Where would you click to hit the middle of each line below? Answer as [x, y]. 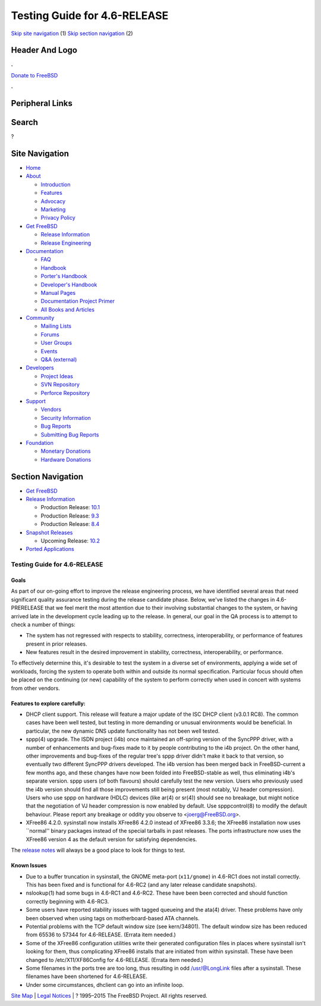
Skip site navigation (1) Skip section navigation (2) [72, 33]
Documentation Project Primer [78, 301]
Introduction [56, 184]
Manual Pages [58, 292]
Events [49, 351]
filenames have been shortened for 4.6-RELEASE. [87, 976]
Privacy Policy [58, 218]
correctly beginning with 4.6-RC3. [67, 901]
